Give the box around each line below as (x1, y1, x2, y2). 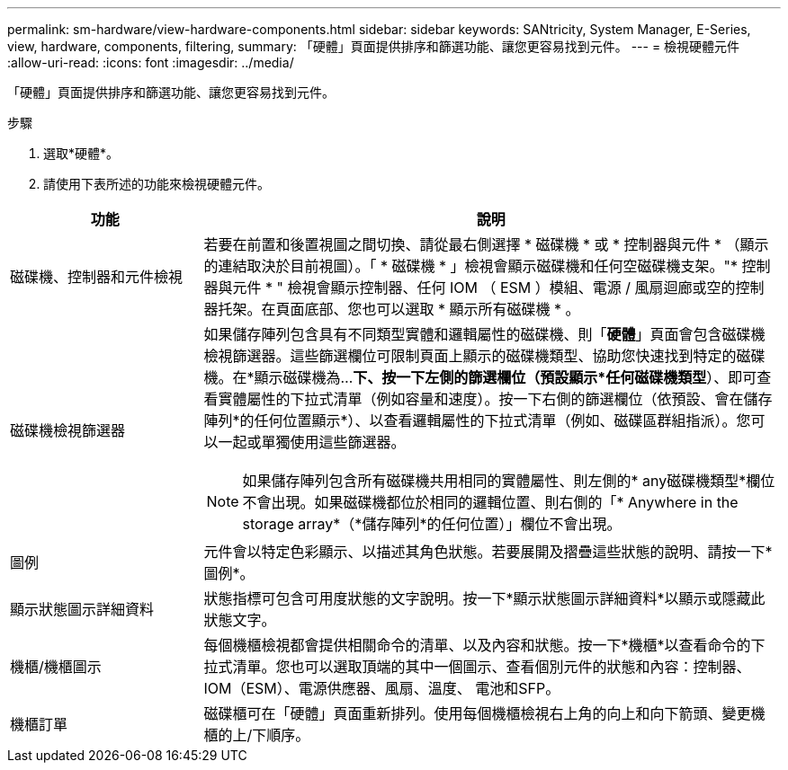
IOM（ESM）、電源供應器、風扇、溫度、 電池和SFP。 (203, 679, 560, 697)
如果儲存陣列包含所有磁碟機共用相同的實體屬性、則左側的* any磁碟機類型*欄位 (242, 472, 775, 490)
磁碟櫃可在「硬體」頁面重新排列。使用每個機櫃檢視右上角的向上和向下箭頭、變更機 (203, 704, 766, 722)
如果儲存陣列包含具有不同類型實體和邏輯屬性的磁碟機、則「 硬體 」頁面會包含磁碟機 (203, 325, 766, 343)
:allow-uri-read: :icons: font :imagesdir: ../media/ (7, 55, 294, 70)
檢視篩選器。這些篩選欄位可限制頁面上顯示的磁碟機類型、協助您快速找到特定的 (203, 347, 737, 365)
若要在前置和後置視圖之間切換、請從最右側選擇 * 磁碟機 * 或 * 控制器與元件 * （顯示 (203, 235, 769, 253)
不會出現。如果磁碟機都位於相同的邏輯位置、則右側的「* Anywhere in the (242, 493, 739, 511)
